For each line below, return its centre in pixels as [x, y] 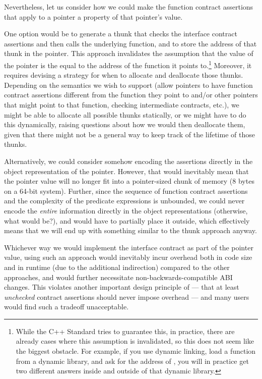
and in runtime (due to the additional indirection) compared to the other [117, 267]
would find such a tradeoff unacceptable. [67, 307]
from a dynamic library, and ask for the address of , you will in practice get [132, 361]
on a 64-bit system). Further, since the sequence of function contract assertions [126, 191]
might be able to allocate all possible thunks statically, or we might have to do [125, 114]
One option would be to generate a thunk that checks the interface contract [121, 34]
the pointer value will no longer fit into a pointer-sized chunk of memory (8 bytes [129, 181]
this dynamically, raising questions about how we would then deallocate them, [125, 124]
